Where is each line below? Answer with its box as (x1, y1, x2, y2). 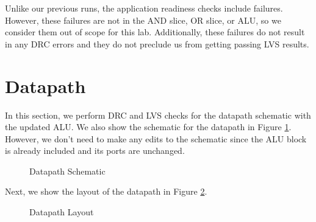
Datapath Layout (29, 206, 94, 218)
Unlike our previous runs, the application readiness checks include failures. (5, 2, 283, 14)
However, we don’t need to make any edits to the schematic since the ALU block (5, 132, 307, 145)
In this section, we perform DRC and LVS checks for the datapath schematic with (5, 108, 311, 121)
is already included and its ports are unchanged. (5, 144, 185, 157)
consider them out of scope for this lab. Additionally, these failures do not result (5, 26, 305, 38)
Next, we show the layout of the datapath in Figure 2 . (5, 185, 207, 198)
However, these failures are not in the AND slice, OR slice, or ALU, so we (5, 13, 281, 26)
